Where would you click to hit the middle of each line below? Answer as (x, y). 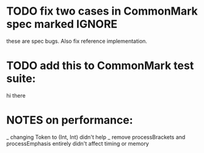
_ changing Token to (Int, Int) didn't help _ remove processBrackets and (96, 137)
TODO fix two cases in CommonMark (102, 11)
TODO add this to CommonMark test (100, 66)
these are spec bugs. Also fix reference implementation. (77, 41)
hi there (16, 95)
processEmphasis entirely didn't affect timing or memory (78, 143)
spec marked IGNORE (62, 24)
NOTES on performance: (70, 120)
